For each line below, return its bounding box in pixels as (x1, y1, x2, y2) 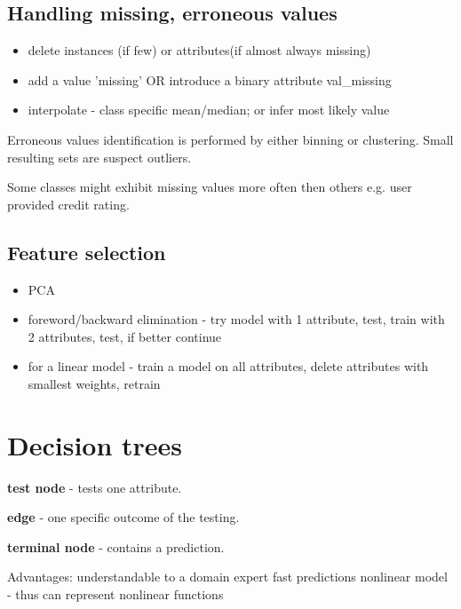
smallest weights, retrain (28, 374, 161, 392)
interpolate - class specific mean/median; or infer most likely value (28, 100, 390, 119)
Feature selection (7, 238, 166, 265)
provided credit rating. (7, 194, 130, 213)
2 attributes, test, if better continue (28, 327, 222, 345)
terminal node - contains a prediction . (7, 537, 225, 556)
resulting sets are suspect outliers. (7, 147, 192, 166)
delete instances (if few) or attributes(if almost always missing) (28, 41, 371, 59)
